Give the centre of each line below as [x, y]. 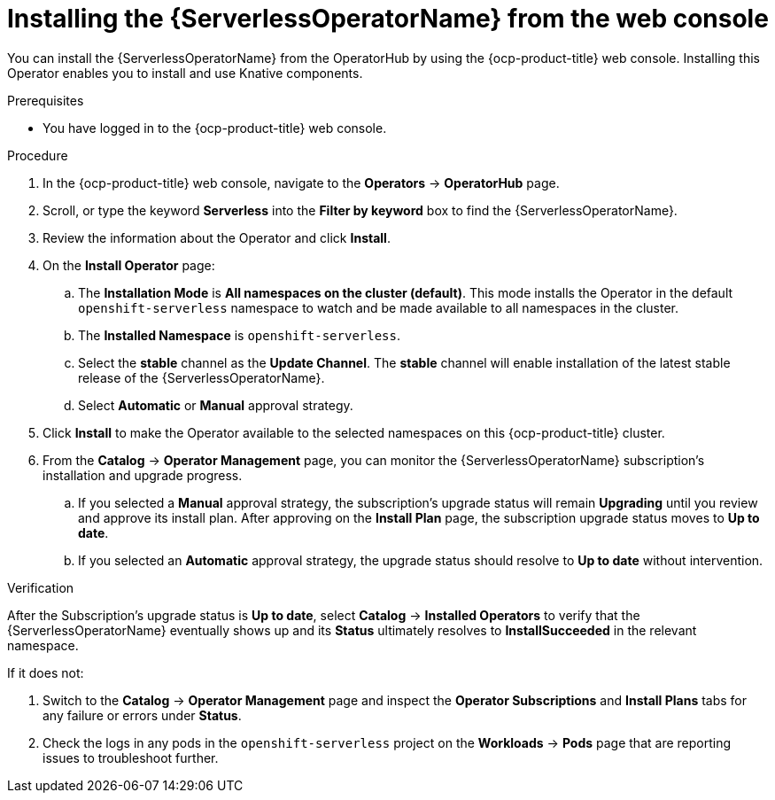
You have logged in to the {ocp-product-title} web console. [215, 128]
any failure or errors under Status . [142, 715]
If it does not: [46, 672]
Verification [41, 587]
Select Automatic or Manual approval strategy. [216, 405]
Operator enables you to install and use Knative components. [185, 73]
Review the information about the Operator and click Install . [217, 237]
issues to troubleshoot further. [131, 757]
